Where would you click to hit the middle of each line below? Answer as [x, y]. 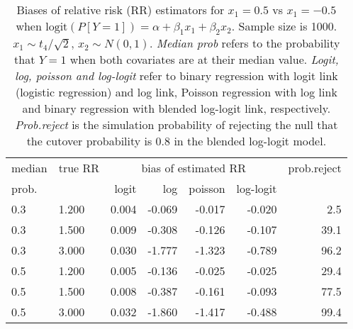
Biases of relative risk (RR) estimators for [121, 10]
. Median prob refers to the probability [245, 43]
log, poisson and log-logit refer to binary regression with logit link [176, 76]
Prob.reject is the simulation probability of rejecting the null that [176, 125]
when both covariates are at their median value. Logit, [204, 60]
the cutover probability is [89, 141]
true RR [79, 168]
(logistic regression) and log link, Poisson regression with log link [176, 92]
